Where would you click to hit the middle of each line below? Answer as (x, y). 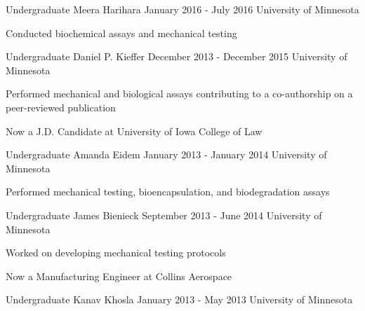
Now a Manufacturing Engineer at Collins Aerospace (119, 276)
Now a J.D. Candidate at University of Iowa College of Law (134, 131)
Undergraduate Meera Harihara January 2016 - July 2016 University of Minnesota (182, 9)
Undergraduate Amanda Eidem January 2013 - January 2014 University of (166, 154)
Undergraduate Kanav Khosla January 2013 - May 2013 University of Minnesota (179, 299)
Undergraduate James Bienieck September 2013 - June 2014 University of (164, 215)
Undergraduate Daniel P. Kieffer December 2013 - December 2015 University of (177, 56)
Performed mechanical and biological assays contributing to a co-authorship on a (179, 94)
